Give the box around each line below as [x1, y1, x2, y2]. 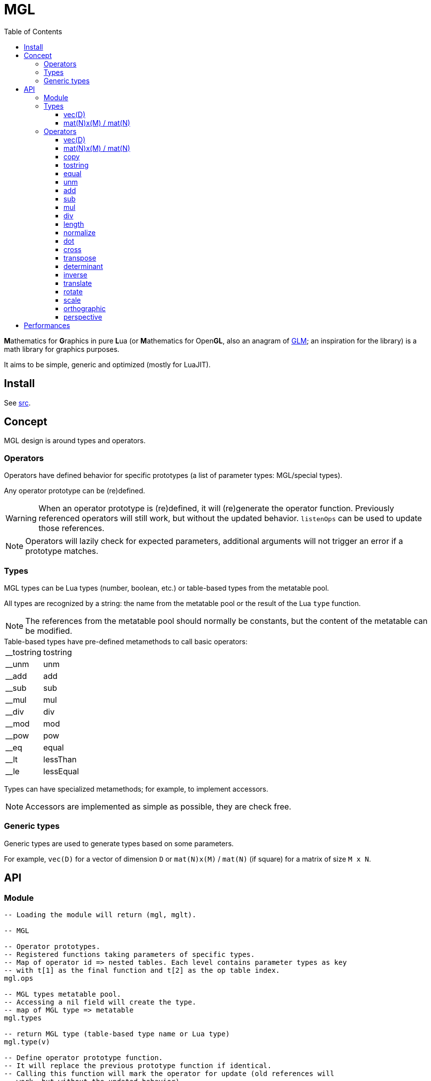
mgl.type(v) [4, 1037, 50, 1046]
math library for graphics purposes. [4, 344, 120, 353]
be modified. [25, 625, 72, 636]
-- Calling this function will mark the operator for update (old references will [4, 1069, 334, 1078]
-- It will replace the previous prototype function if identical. [4, 1061, 272, 1070]
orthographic [63, 304, 106, 313]
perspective [63, 312, 102, 321]
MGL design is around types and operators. [4, 436, 146, 445]
